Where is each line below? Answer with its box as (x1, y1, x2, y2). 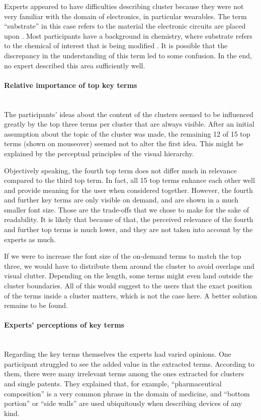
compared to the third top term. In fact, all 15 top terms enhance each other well (4, 175, 255, 185)
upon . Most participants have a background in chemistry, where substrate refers (4, 30, 252, 41)
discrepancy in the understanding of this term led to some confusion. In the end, (4, 50, 252, 60)
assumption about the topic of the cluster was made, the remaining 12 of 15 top (4, 128, 250, 139)
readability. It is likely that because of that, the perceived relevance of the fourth (4, 214, 253, 225)
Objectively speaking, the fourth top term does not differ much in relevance (4, 165, 237, 175)
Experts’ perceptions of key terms (4, 320, 124, 330)
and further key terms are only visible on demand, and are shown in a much (4, 194, 238, 205)
